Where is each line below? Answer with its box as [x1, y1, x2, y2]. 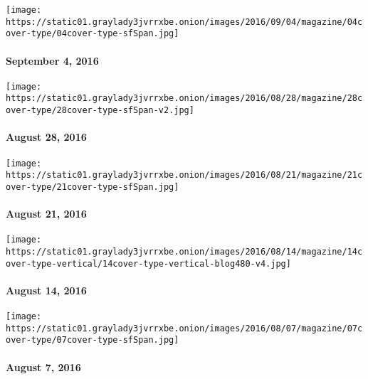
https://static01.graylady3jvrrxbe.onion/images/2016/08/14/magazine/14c [6, 246, 363, 257]
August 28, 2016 [6, 129, 87, 144]
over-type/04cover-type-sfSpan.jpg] [6, 28, 179, 39]
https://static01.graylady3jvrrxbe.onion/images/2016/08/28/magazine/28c [6, 93, 363, 104]
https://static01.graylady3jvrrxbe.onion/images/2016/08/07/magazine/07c [6, 323, 363, 333]
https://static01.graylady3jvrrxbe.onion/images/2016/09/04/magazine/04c [6, 16, 363, 27]
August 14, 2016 [6, 282, 87, 297]
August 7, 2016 [6, 359, 81, 374]
